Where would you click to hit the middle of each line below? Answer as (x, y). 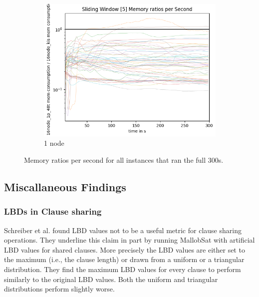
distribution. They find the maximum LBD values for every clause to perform (123, 269)
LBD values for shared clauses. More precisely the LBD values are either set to (125, 249)
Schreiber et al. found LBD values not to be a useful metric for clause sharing (123, 230)
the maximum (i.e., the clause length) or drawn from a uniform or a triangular (124, 259)
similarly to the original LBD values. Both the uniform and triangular (111, 279)
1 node (54, 143)
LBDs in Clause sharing (53, 211)
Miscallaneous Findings (65, 187)
